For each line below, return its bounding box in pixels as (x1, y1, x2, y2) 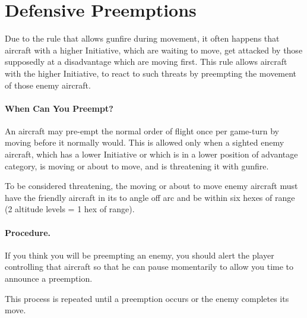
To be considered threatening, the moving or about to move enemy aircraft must (5, 180, 298, 192)
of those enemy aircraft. (5, 78, 91, 91)
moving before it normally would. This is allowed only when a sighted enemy (5, 136, 284, 149)
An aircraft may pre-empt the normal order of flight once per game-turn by (5, 124, 279, 137)
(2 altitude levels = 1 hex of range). (5, 203, 135, 215)
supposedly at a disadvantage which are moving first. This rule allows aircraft (5, 55, 287, 68)
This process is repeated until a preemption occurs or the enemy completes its (5, 292, 289, 304)
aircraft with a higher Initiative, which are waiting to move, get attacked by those (5, 43, 303, 56)
